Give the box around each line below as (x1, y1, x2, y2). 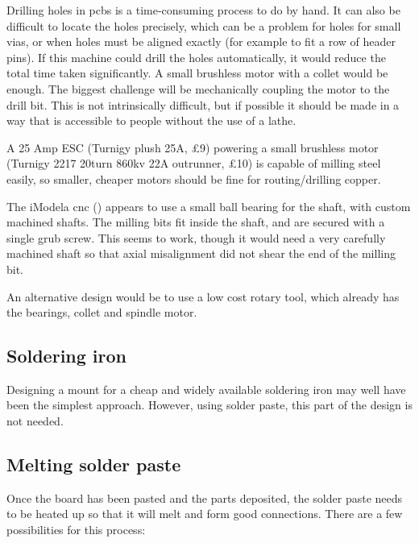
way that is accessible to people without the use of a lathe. (6, 112, 297, 129)
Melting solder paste (6, 452, 181, 477)
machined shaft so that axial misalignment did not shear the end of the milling (6, 245, 396, 262)
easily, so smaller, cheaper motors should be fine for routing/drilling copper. (6, 170, 381, 187)
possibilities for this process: (6, 521, 146, 538)
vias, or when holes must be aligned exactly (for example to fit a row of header (6, 33, 396, 50)
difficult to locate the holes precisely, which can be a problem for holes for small (6, 17, 401, 34)
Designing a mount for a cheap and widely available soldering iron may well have (6, 380, 406, 397)
